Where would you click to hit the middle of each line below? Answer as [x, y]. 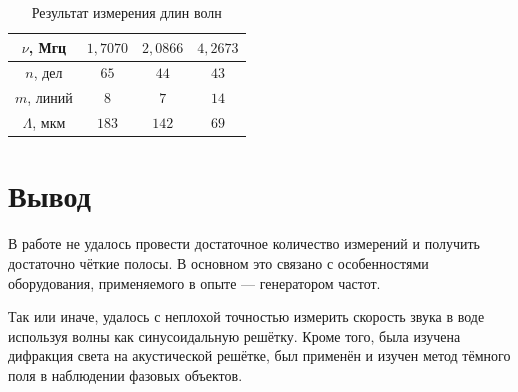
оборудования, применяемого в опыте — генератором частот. [194, 282]
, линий [50, 97]
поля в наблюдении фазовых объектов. [125, 374]
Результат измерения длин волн [126, 12]
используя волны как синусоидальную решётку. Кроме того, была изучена [234, 335]
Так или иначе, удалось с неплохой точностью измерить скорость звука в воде [246, 316]
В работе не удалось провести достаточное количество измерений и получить [244, 243]
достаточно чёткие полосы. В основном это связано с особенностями [218, 262]
